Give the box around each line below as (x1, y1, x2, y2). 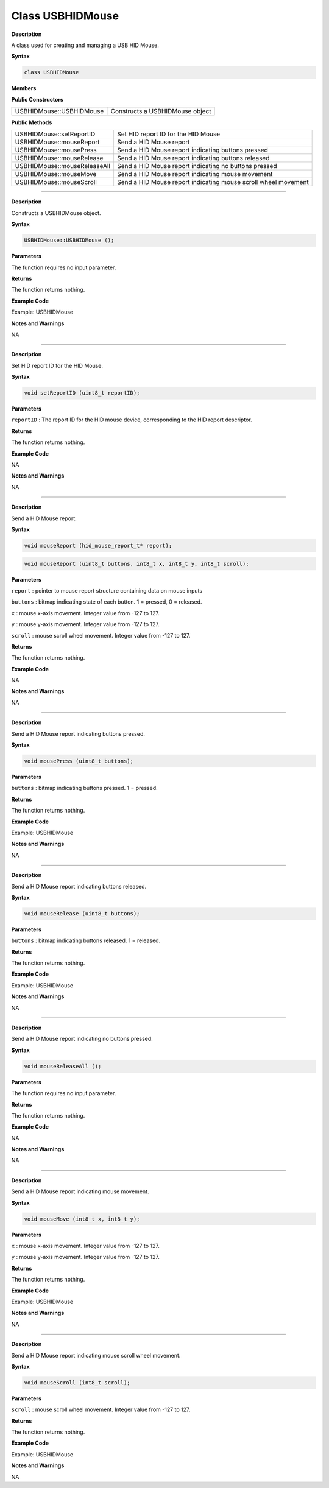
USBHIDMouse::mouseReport (15, 138, 100, 146)
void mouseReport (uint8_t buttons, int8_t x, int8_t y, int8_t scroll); (24, 560, 249, 567)
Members (11, 85, 37, 92)
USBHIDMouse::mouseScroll (15, 178, 97, 186)
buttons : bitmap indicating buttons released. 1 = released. (11, 937, 161, 944)
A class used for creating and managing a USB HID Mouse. (11, 41, 160, 49)
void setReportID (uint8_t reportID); (24, 390, 140, 397)
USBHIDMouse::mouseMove (15, 170, 97, 178)
